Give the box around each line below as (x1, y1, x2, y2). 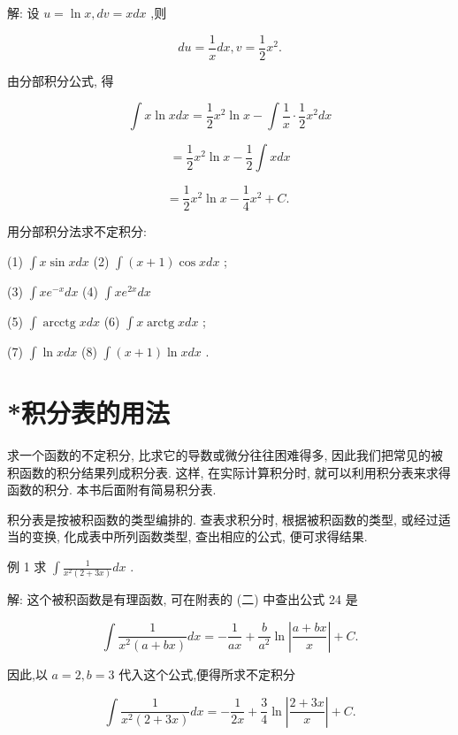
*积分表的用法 (7, 394, 171, 431)
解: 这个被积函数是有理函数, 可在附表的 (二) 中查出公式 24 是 (7, 590, 358, 609)
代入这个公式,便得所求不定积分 (118, 664, 296, 683)
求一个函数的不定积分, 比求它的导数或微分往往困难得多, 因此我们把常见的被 (7, 446, 444, 464)
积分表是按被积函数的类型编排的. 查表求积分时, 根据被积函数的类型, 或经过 (7, 509, 439, 528)
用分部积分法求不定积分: (7, 222, 147, 241)
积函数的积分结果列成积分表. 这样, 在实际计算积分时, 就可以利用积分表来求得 (7, 463, 451, 481)
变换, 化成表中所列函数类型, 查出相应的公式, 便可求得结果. (31, 527, 368, 546)
